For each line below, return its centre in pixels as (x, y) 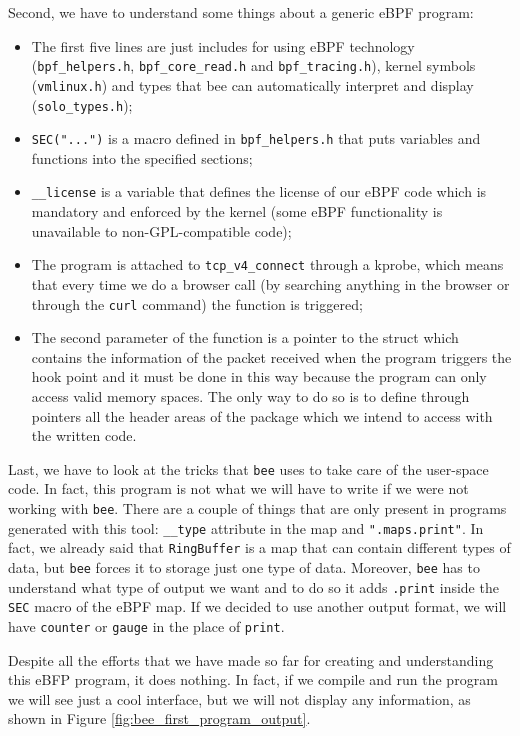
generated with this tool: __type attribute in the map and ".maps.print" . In (246, 527)
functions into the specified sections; (142, 157)
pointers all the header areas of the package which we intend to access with (262, 415)
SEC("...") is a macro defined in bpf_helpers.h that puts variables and (256, 138)
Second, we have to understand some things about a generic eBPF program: (241, 12)
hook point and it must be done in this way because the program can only (259, 376)
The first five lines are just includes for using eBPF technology (223, 45)
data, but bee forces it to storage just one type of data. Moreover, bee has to (244, 566)
